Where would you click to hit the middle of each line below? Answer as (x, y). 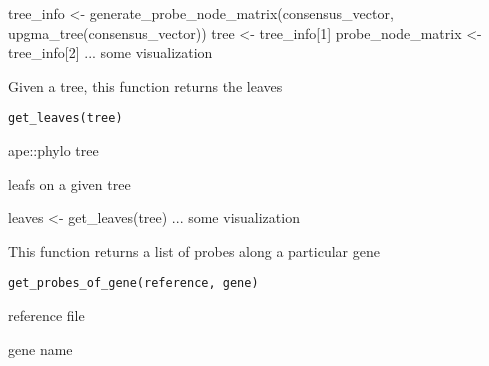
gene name (40, 348)
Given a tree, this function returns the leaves (145, 85)
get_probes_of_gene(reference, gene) (133, 283)
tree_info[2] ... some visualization (110, 52)
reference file (46, 315)
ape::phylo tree (53, 150)
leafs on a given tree (69, 183)
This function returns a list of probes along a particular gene (194, 250)
